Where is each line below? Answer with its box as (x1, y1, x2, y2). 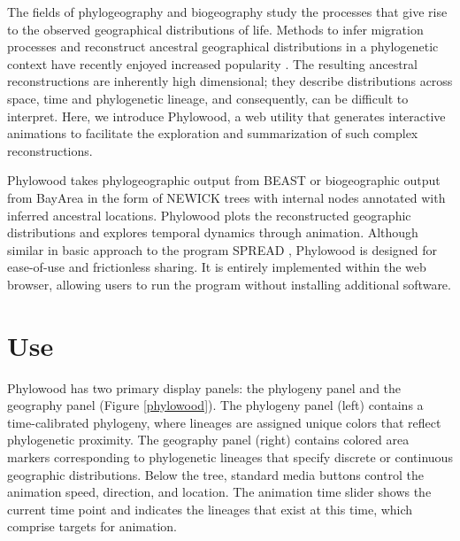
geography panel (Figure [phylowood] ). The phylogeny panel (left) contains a (7, 396, 424, 414)
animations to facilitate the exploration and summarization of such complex (7, 124, 418, 143)
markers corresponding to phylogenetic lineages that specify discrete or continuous (7, 448, 453, 466)
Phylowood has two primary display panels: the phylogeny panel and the (7, 378, 402, 397)
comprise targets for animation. (7, 517, 177, 536)
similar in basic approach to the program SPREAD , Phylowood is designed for (7, 240, 438, 259)
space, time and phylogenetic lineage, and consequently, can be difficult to (7, 89, 409, 107)
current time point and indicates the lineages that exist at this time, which (7, 499, 413, 518)
